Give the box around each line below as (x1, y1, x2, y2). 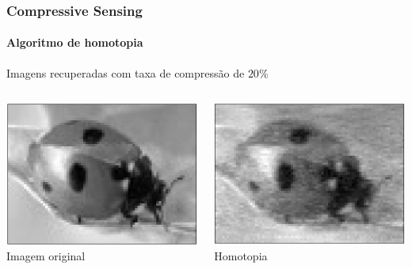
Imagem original (6, 248, 86, 264)
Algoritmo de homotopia (6, 34, 143, 51)
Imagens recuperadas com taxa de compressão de (6, 64, 245, 81)
